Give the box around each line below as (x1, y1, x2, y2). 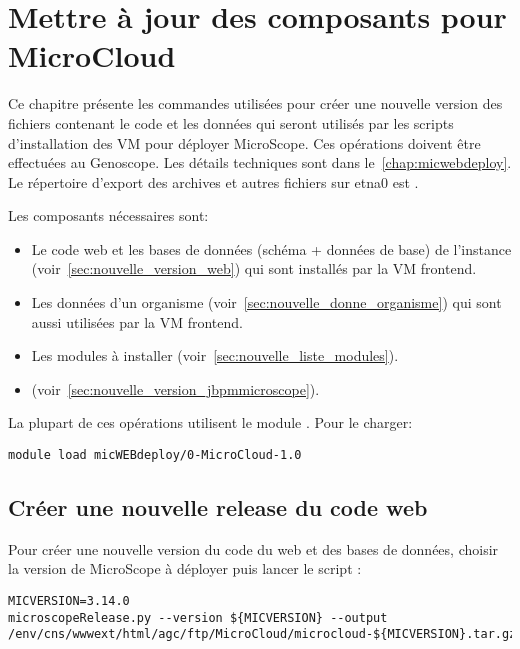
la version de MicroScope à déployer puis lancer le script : (8, 558, 362, 579)
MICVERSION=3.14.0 (8, 594, 130, 609)
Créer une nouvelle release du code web (8, 492, 428, 523)
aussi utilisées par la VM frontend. (31, 311, 243, 332)
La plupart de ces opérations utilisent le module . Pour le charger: (8, 412, 413, 433)
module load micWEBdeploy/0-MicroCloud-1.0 (8, 448, 302, 463)
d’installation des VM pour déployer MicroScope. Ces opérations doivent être (8, 132, 481, 153)
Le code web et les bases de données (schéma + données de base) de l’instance (31, 238, 512, 259)
